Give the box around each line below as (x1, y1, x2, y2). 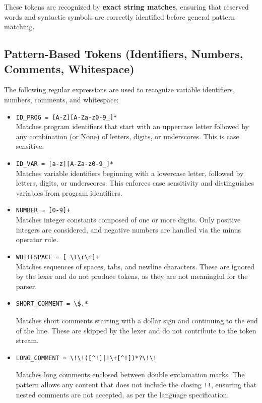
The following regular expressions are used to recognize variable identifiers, (4, 84, 235, 95)
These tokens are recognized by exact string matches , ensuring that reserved (4, 2, 249, 12)
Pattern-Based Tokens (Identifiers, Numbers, (4, 46, 243, 62)
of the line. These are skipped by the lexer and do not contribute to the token (16, 325, 256, 335)
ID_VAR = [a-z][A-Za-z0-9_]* (16, 160, 114, 167)
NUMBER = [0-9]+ (16, 207, 71, 214)
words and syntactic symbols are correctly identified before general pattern (4, 11, 235, 22)
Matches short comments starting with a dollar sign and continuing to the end (16, 315, 258, 325)
